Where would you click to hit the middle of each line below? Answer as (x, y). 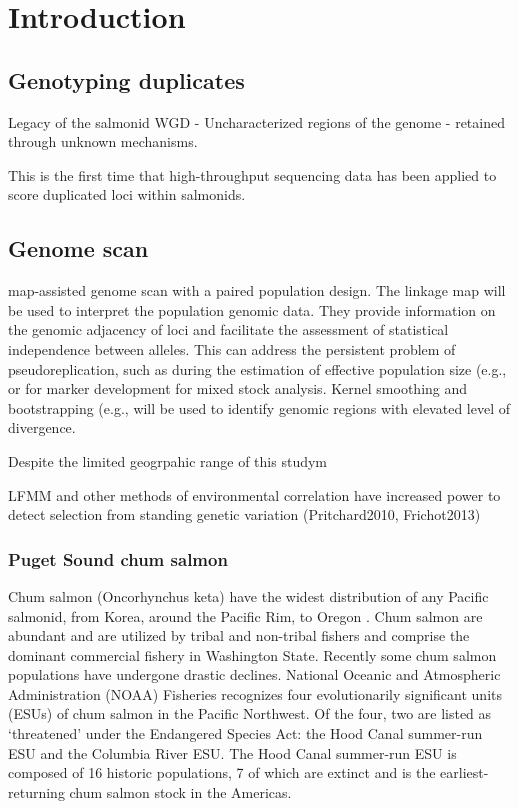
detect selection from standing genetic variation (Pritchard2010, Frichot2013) (244, 514)
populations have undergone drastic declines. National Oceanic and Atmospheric (254, 674)
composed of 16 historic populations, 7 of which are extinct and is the (222, 772)
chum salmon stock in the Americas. (180, 791)
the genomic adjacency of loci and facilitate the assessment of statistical (228, 329)
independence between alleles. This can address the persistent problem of (232, 348)
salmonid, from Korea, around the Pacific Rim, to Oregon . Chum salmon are (245, 615)
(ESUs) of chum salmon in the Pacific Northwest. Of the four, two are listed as (250, 713)
